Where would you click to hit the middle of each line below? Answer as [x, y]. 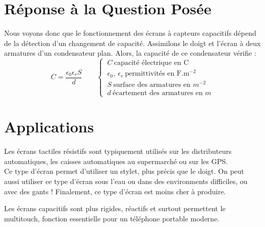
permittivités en [150, 74]
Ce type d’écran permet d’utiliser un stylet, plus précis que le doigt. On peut [124, 171]
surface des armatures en [152, 85]
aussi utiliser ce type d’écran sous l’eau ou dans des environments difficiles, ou [126, 181]
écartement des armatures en [157, 93]
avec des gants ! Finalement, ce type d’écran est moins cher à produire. [115, 191]
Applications [49, 127]
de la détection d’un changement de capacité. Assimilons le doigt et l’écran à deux [132, 43]
